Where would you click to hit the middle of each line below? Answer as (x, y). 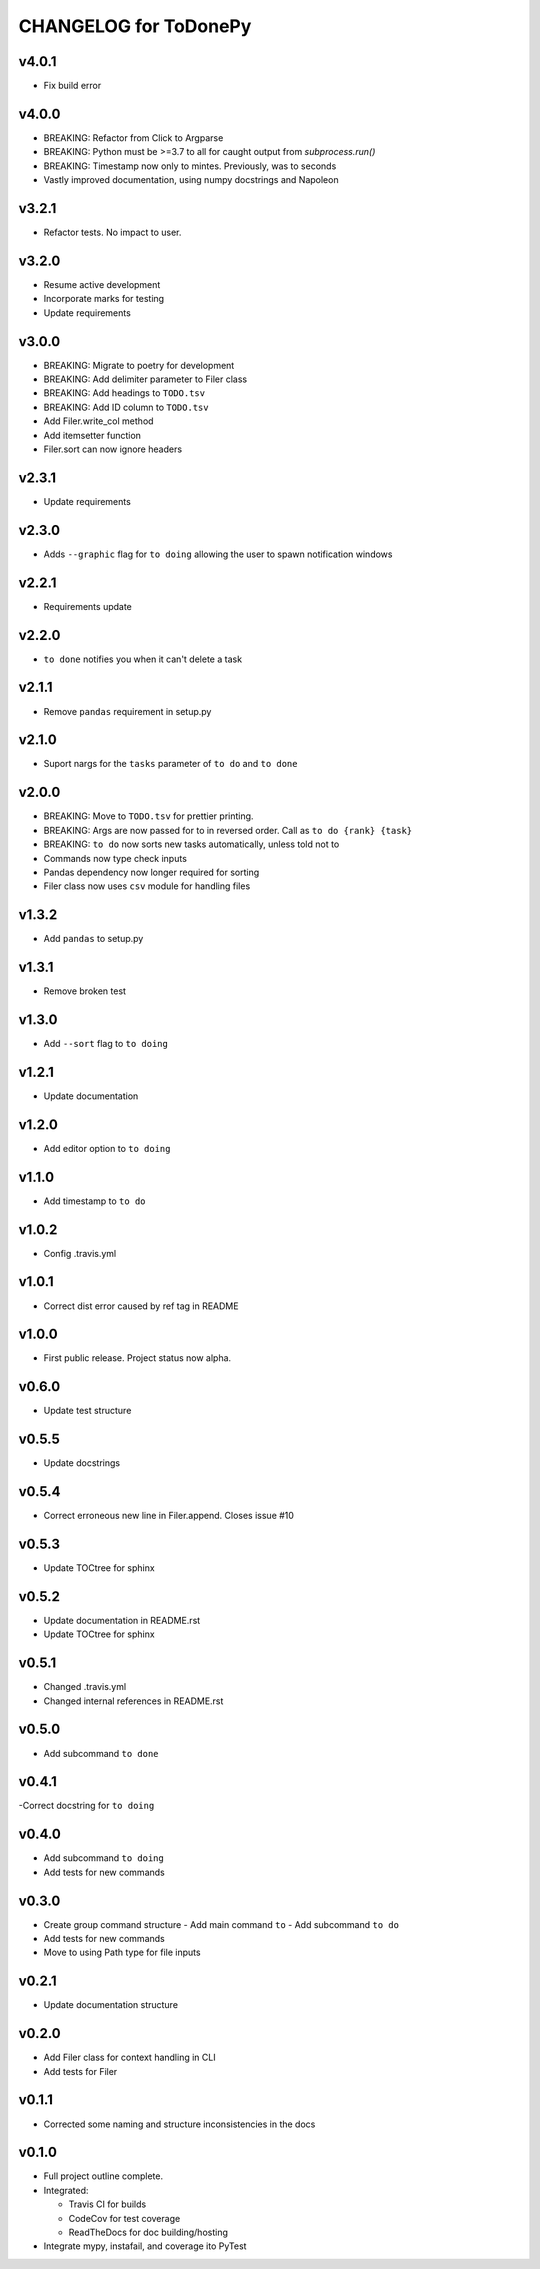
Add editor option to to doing (107, 1148)
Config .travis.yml (80, 1253)
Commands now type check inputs (115, 858)
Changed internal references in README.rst (133, 1701)
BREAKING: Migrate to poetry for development (139, 365)
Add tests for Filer (80, 2071)
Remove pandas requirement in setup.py (127, 711)
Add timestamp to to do (94, 1201)
